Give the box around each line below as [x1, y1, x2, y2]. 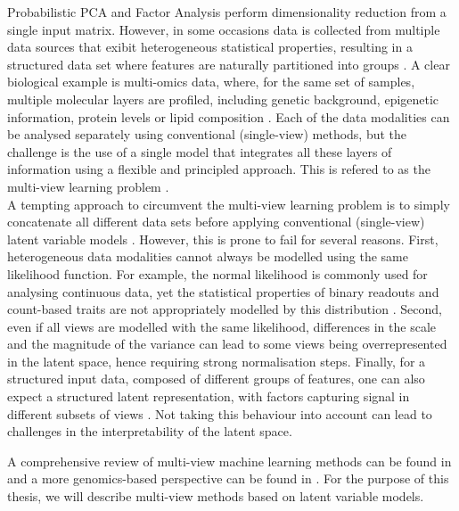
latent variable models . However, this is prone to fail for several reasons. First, [7, 229, 439, 248]
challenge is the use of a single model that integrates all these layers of [7, 142, 392, 161]
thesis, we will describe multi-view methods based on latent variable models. [7, 487, 424, 506]
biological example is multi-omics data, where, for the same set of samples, [7, 72, 415, 91]
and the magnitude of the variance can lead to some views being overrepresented [7, 334, 447, 353]
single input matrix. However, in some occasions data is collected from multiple [7, 20, 440, 38]
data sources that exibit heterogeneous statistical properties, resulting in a [7, 37, 413, 56]
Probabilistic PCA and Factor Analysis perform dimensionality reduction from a [7, 3, 447, 21]
